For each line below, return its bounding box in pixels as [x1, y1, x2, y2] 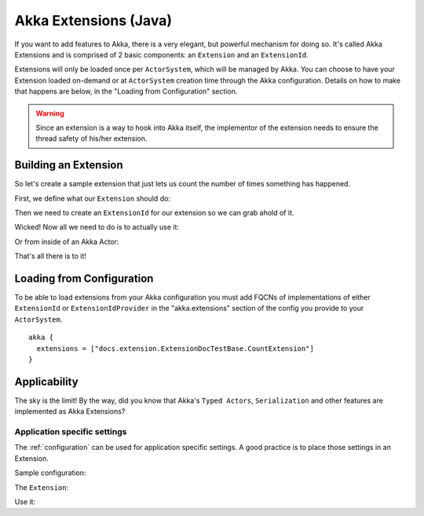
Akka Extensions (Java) [14, 12, 173, 29]
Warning [35, 109, 64, 118]
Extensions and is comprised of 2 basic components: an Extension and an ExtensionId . [14, 50, 309, 59]
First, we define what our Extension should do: [14, 193, 170, 203]
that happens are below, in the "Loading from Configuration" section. [14, 87, 238, 96]
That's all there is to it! [14, 252, 86, 261]
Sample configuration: [14, 468, 86, 477]
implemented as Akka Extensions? [14, 407, 126, 416]
